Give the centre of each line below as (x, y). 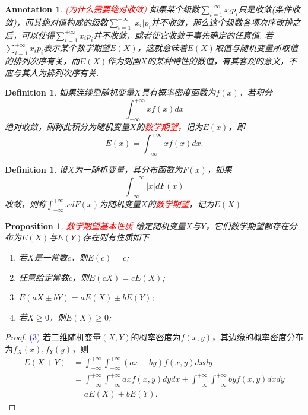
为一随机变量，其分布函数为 (128, 170)
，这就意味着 (162, 48)
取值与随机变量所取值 (256, 48)
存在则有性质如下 (116, 237)
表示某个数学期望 (77, 48)
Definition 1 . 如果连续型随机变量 (69, 92)
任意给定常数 (44, 277)
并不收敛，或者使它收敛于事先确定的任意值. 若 (183, 35)
